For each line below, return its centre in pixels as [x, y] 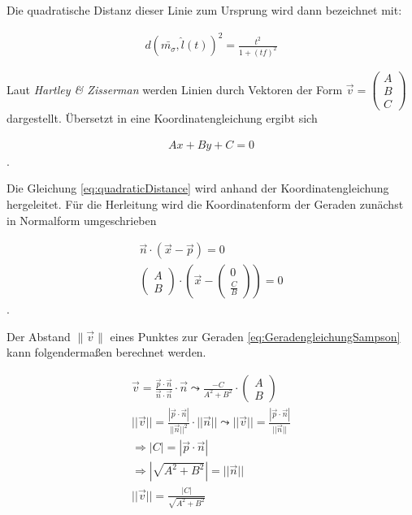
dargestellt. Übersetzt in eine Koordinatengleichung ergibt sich [162, 118]
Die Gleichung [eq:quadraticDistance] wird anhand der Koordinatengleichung [198, 188]
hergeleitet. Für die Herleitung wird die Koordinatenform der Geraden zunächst [205, 203]
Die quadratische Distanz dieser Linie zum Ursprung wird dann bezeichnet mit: [204, 10]
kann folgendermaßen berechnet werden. [106, 352]
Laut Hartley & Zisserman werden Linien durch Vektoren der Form [175, 89]
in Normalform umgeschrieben [82, 220]
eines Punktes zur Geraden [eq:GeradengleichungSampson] [255, 336]
